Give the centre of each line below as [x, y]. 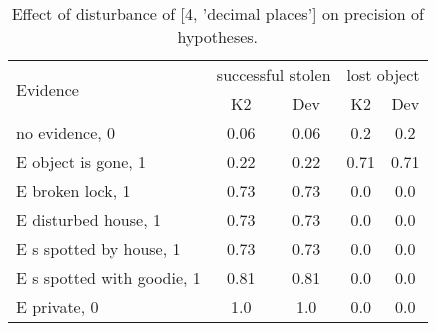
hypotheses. [218, 36]
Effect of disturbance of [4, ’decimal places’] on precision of [217, 13]
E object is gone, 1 [81, 161]
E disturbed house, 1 [88, 219]
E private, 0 [57, 306]
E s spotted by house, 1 [98, 248]
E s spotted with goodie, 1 [108, 277]
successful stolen [273, 74]
